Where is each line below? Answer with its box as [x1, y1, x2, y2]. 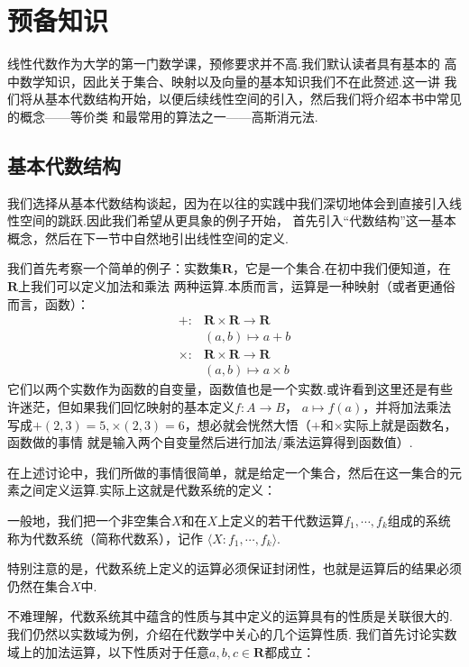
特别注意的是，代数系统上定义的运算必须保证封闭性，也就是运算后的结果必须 [7, 559, 462, 578]
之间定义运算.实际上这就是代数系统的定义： [19, 480, 276, 499]
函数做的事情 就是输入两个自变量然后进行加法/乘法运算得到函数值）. [7, 433, 413, 452]
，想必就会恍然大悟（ [184, 415, 311, 434]
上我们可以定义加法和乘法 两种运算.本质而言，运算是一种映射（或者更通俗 [18, 277, 455, 296]
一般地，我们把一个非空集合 [7, 510, 171, 529]
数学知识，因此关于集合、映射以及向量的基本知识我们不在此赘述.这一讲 [19, 71, 440, 90]
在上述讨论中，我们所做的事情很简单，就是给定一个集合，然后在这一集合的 [7, 462, 449, 481]
